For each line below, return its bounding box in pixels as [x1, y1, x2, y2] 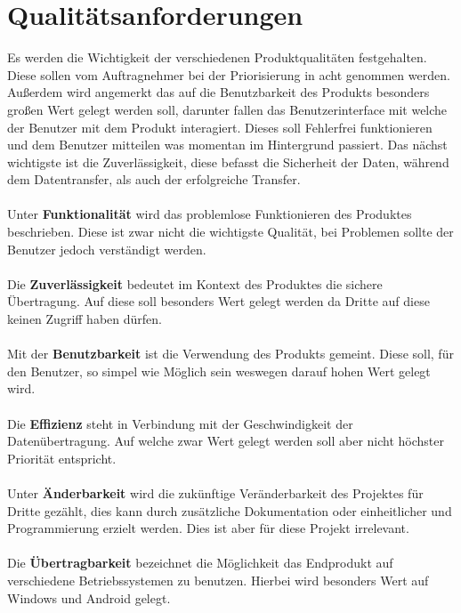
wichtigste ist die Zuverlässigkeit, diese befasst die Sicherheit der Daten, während [7, 152, 449, 171]
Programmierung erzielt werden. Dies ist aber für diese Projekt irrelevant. [7, 519, 409, 537]
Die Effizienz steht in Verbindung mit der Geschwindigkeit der [7, 414, 353, 432]
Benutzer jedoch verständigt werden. [7, 239, 206, 258]
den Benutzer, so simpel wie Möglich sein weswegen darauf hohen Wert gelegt [7, 361, 431, 380]
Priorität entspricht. [7, 448, 117, 467]
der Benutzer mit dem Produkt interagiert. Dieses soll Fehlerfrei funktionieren [7, 117, 433, 136]
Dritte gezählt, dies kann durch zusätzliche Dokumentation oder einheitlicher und [7, 501, 452, 520]
